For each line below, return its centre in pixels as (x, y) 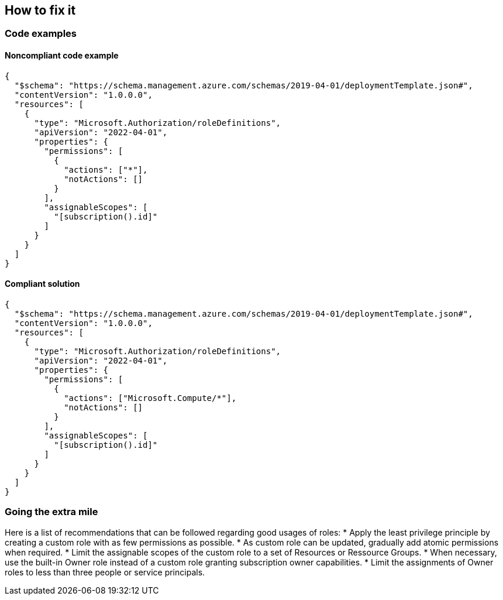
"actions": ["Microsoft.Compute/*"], (150, 398)
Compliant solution (42, 284)
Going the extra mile (51, 512)
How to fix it (40, 10)
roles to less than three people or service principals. (105, 572)
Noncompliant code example (62, 56)
